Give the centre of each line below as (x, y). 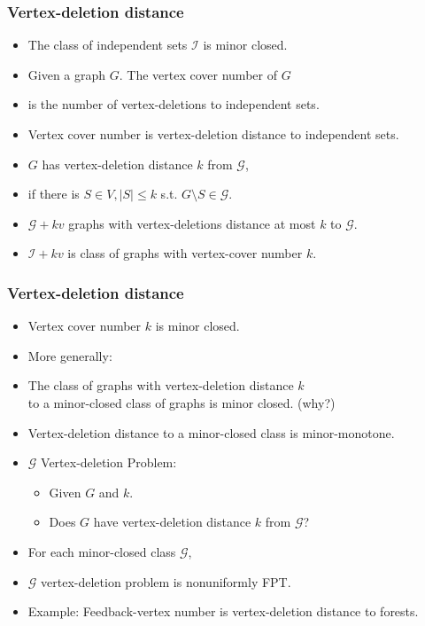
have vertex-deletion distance (172, 522)
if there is (54, 194)
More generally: (70, 355)
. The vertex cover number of (198, 74)
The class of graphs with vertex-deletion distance (161, 385)
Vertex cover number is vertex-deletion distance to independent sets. (213, 134)
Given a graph (67, 74)
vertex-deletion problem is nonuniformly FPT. (166, 581)
